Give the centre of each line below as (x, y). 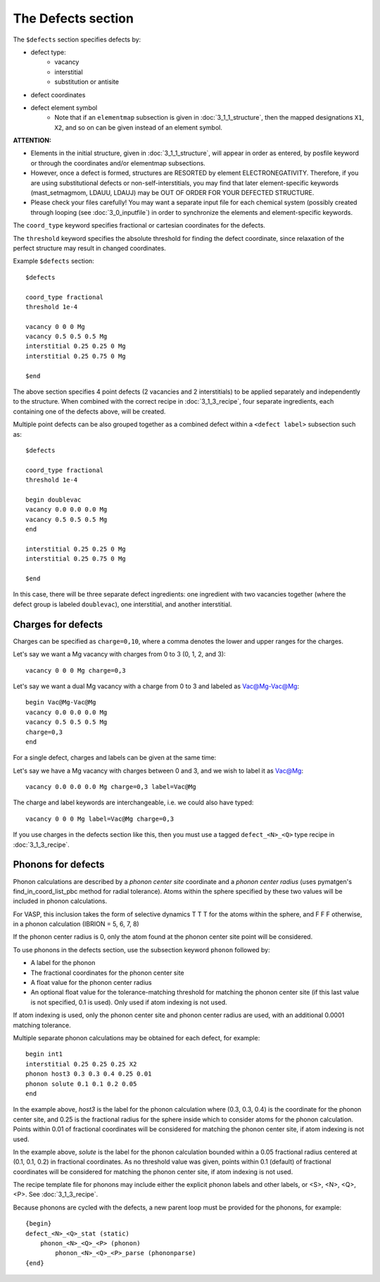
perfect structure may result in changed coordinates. (90, 248)
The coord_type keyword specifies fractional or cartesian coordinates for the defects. (139, 225)
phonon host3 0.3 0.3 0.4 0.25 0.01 (89, 1074)
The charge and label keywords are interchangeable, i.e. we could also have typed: (133, 802)
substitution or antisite (87, 82)
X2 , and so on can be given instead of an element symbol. (139, 127)
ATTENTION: (32, 140)
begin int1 (44, 1054)
